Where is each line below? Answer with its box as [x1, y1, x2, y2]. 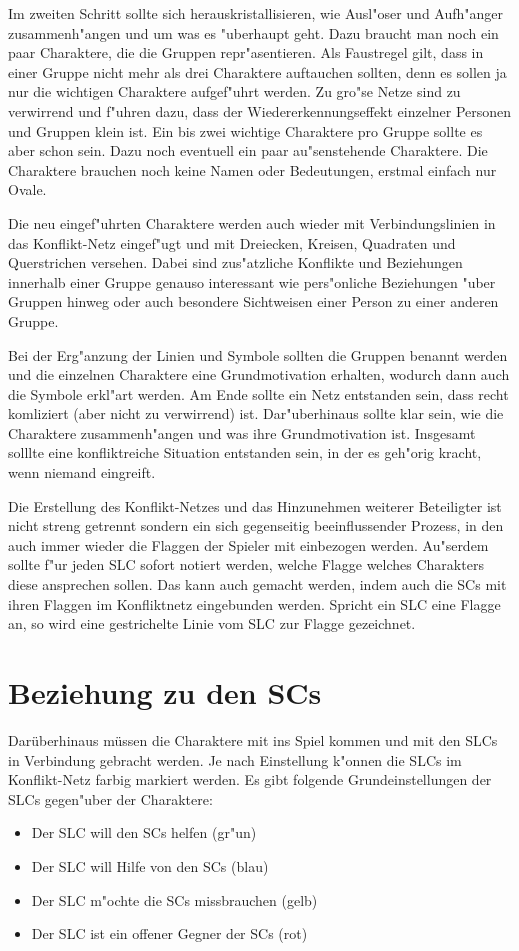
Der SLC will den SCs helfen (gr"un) [31, 822, 257, 843]
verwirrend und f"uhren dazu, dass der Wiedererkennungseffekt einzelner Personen [8, 100, 512, 121]
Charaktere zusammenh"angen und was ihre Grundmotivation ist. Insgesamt [8, 422, 476, 443]
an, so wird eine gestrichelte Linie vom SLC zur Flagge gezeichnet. [8, 613, 416, 634]
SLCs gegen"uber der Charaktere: [8, 788, 213, 809]
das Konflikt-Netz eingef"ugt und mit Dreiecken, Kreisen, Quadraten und [8, 232, 456, 253]
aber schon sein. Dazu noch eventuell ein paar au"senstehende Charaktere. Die [8, 140, 488, 161]
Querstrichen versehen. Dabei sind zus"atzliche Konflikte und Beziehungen [8, 252, 463, 273]
